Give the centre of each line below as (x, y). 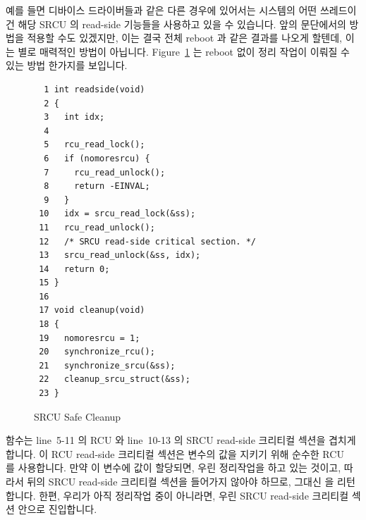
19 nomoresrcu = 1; (90, 338)
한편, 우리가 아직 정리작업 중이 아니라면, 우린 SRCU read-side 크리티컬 (194, 495)
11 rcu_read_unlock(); (97, 227)
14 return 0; (74, 269)
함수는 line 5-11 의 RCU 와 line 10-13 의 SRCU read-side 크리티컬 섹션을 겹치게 (181, 440)
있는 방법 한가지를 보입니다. (67, 65)
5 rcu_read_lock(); (94, 145)
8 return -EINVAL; (97, 186)
